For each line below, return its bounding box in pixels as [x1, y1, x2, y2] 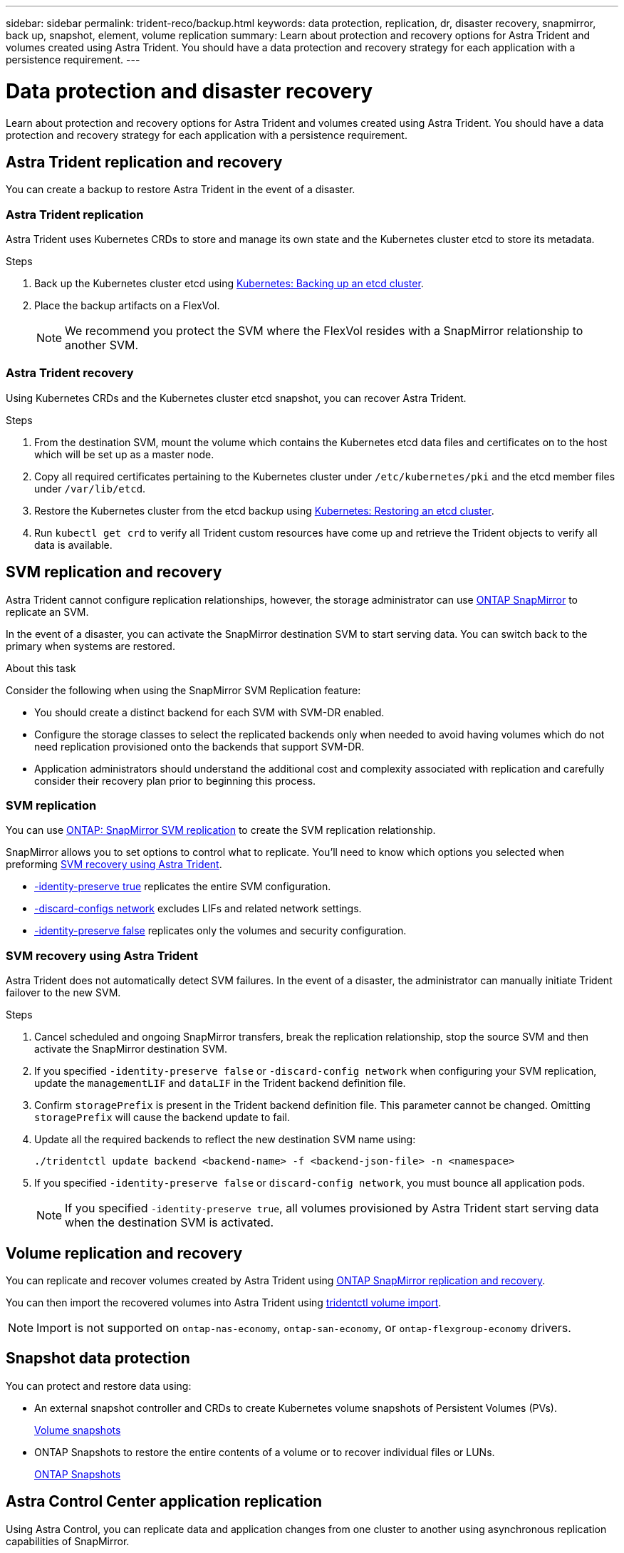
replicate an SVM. [6, 605, 89, 618]
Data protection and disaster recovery [6, 78, 373, 103]
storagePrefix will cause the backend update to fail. [34, 1111, 290, 1124]
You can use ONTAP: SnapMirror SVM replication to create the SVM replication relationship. [6, 824, 436, 837]
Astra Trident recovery [6, 366, 134, 381]
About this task [6, 661, 76, 674]
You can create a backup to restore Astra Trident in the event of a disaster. [6, 183, 355, 196]
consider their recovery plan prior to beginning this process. [34, 774, 316, 787]
